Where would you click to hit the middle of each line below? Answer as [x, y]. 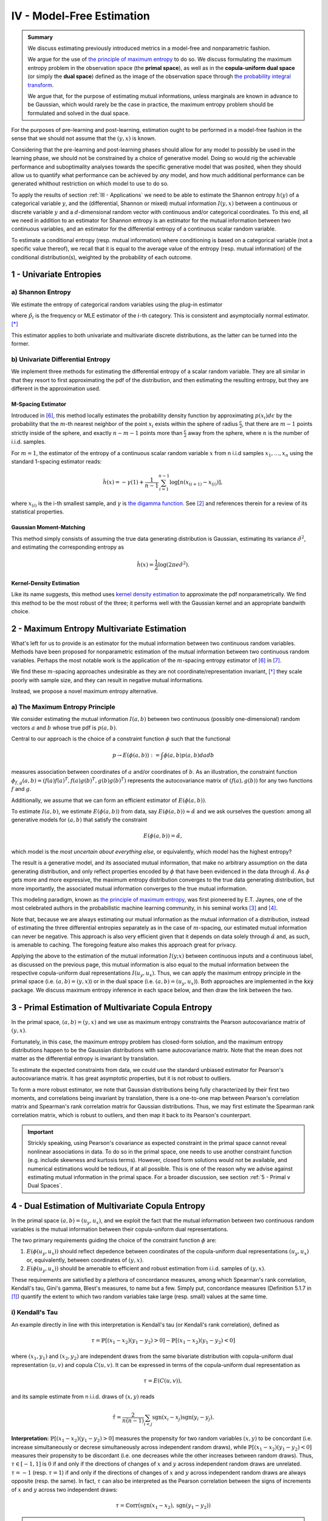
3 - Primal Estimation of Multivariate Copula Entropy [112, 1007]
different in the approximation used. [56, 389]
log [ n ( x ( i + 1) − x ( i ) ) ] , [196, 483]
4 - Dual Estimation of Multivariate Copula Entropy [108, 1206]
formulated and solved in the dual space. [79, 113]
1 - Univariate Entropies [56, 275]
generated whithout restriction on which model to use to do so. [90, 184]
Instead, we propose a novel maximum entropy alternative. [84, 691]
